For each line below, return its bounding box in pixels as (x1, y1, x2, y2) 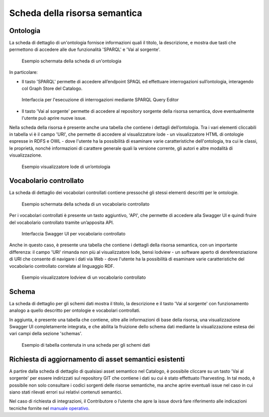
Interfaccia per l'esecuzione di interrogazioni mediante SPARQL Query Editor (21, 97, 179, 103)
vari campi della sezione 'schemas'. (9, 331, 82, 337)
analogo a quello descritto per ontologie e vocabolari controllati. (9, 307, 140, 314)
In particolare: (9, 69, 38, 75)
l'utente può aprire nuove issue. (21, 115, 87, 121)
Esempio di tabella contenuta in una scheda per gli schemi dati (21, 342, 150, 348)
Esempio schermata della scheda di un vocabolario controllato (21, 201, 149, 207)
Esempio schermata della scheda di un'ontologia (21, 58, 122, 64)
